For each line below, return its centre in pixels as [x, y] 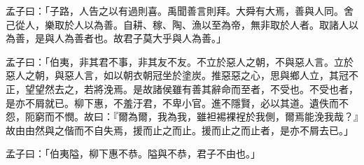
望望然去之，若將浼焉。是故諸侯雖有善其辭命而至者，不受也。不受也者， [191, 88]
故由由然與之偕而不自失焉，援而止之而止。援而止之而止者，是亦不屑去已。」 [180, 130]
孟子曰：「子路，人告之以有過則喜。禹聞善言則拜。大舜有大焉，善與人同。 [175, 10]
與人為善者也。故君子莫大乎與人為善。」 [135, 38]
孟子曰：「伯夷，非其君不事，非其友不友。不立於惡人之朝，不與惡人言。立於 [180, 61]
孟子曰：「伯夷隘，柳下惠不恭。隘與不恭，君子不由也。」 [133, 153]
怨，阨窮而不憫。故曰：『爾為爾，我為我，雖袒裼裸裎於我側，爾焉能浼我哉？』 [182, 116]
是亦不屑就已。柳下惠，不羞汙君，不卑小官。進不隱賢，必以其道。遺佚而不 [177, 102]
